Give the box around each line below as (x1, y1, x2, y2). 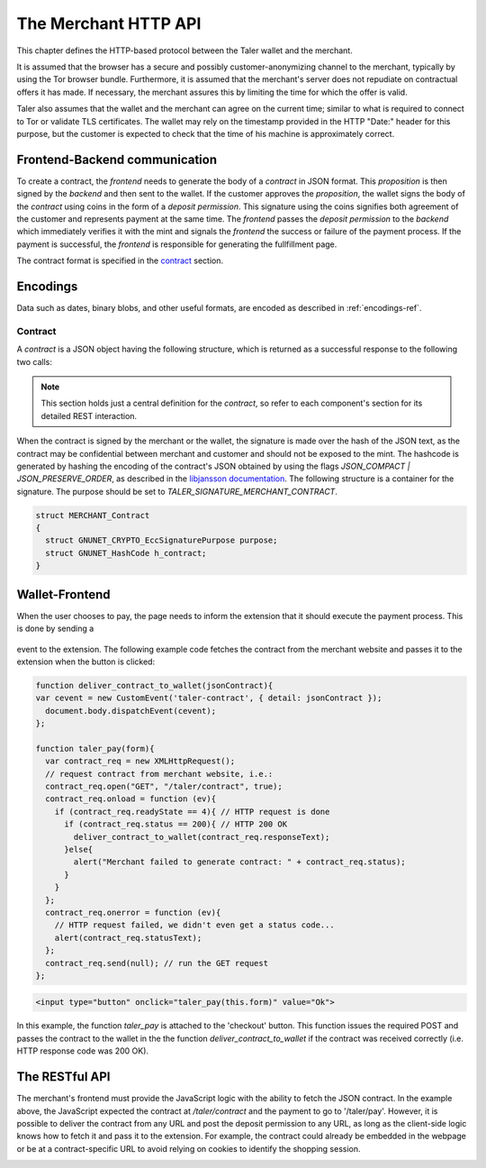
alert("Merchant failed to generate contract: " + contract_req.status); (73, 857, 407, 867)
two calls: (16, 356, 53, 367)
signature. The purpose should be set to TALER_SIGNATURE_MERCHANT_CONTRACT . (16, 486, 337, 497)
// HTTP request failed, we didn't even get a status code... (54, 920, 335, 930)
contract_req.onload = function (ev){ (45, 794, 216, 804)
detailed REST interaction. (40, 410, 138, 421)
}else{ (64, 844, 94, 854)
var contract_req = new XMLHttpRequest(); (45, 756, 236, 766)
